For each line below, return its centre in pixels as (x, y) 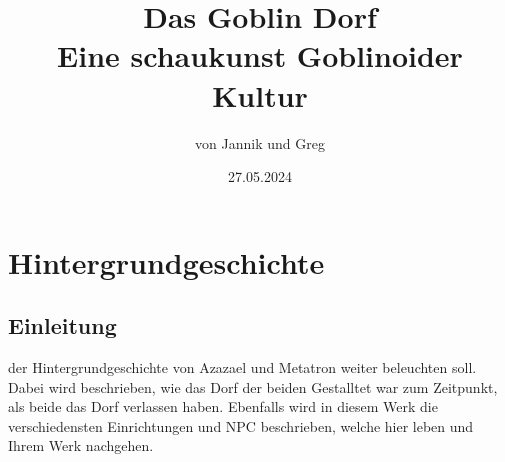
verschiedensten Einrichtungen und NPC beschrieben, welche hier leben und (241, 425)
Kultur (260, 94)
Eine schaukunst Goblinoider (260, 55)
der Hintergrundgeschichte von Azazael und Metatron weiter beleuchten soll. (242, 367)
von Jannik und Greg (260, 142)
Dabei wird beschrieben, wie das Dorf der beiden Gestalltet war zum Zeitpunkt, (253, 386)
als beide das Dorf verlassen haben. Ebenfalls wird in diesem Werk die (223, 406)
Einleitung (62, 325)
